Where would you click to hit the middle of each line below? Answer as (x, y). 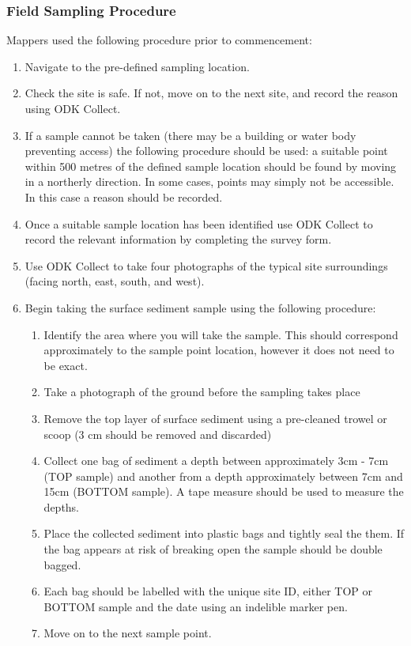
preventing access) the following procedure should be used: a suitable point (206, 151)
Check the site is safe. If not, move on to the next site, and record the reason (211, 93)
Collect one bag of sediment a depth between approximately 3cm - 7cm (216, 461)
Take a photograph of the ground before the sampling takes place (202, 392)
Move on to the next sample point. (128, 633)
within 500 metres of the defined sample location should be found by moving (211, 166)
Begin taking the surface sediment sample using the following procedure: (200, 307)
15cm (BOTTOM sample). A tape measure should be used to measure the (224, 491)
